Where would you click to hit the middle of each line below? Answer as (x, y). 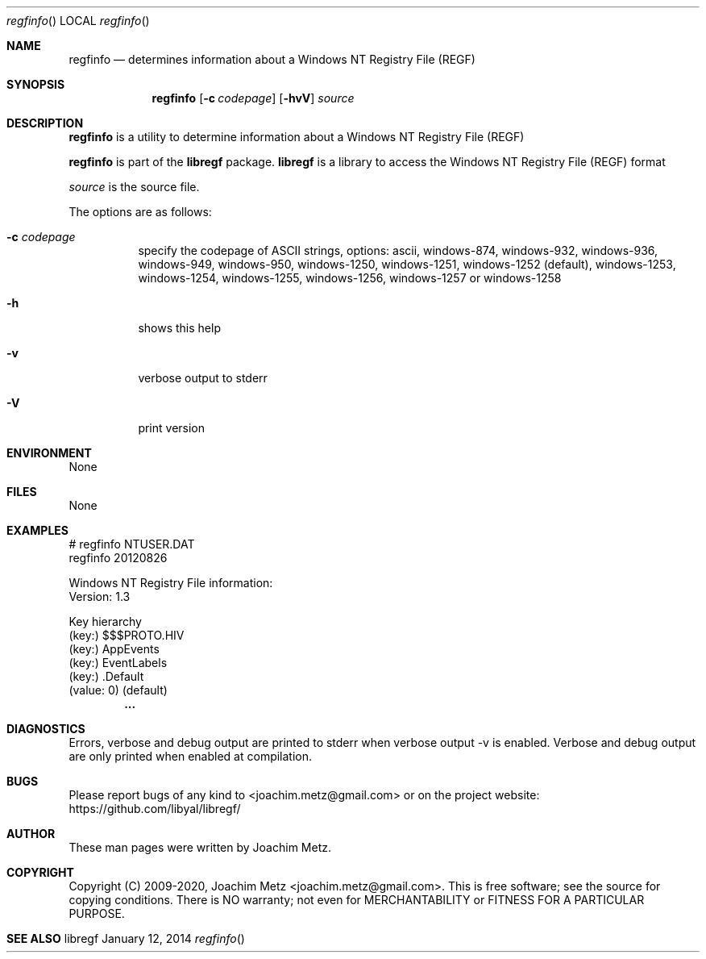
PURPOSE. (97, 913)
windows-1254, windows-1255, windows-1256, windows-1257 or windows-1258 (350, 278)
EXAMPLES (37, 530)
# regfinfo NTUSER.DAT (132, 544)
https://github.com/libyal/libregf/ (155, 809)
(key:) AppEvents (114, 649)
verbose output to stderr (203, 378)
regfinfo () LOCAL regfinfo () (78, 21)
